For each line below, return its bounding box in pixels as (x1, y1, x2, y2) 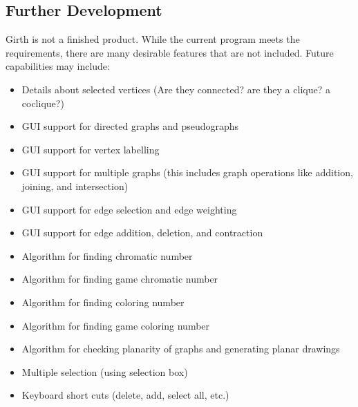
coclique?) (21, 95, 64, 110)
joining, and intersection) (21, 178, 129, 193)
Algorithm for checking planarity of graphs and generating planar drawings (21, 341, 340, 356)
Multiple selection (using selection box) (21, 364, 188, 379)
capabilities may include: (6, 59, 110, 73)
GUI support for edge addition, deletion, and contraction (21, 225, 263, 240)
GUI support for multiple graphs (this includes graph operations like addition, (21, 165, 353, 180)
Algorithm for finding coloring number (21, 294, 185, 309)
